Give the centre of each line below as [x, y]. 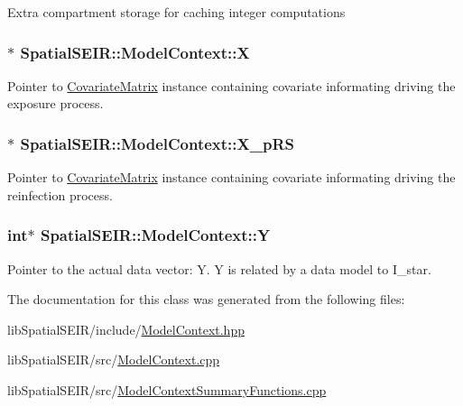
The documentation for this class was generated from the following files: [206, 299]
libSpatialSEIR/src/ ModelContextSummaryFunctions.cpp [167, 390]
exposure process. [56, 103]
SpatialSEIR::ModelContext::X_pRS [157, 143]
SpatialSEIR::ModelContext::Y [155, 235]
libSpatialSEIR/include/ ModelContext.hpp [126, 329]
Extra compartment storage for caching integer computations [176, 12]
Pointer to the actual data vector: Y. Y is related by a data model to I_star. [219, 268]
